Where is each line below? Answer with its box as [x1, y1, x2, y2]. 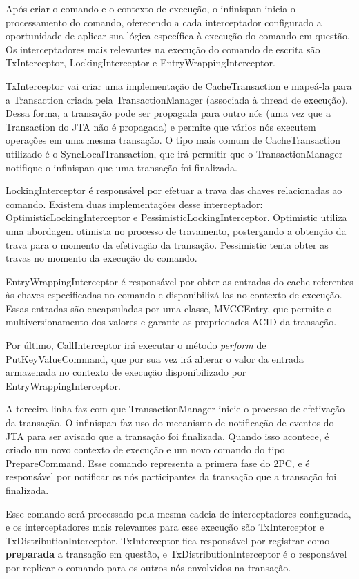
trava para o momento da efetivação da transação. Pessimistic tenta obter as [6, 237, 329, 251]
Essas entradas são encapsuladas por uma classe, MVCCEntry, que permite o [6, 301, 332, 315]
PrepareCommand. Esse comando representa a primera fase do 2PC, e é [6, 455, 310, 470]
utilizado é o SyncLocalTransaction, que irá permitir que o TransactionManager [6, 146, 343, 160]
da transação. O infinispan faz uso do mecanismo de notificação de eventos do [6, 415, 334, 430]
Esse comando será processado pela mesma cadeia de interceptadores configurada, [6, 506, 351, 520]
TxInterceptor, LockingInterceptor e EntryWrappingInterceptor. [6, 55, 275, 70]
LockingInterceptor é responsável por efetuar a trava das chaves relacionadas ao [6, 183, 342, 198]
